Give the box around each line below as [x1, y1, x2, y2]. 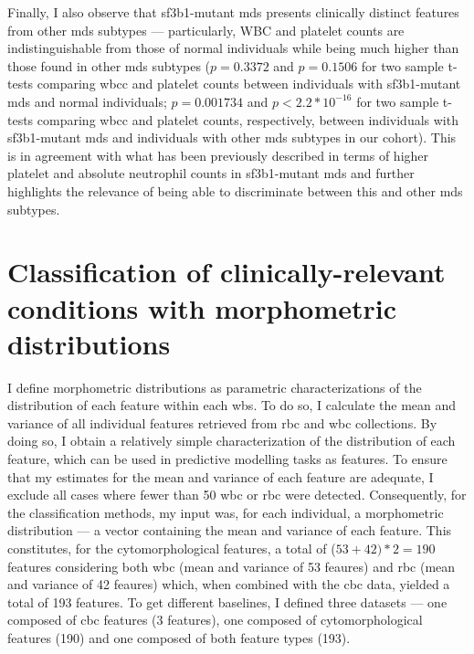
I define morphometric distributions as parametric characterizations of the [7, 377, 422, 396]
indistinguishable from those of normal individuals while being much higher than [7, 38, 459, 58]
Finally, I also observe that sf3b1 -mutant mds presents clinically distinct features [7, 3, 459, 21]
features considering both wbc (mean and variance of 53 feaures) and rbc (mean [7, 556, 456, 575]
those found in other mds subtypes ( [7, 56, 211, 75]
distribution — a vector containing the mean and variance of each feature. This [7, 521, 452, 540]
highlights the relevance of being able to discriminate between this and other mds [7, 181, 463, 200]
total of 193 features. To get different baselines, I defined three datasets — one [7, 592, 448, 611]
